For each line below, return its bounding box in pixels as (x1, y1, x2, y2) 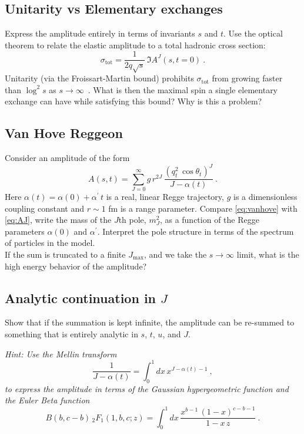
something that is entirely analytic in (5, 328, 138, 340)
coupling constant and (5, 202, 85, 214)
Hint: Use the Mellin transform (5, 347, 117, 360)
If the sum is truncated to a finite (5, 248, 126, 261)
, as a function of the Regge (159, 213, 259, 226)
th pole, (118, 213, 146, 226)
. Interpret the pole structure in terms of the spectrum (97, 225, 294, 237)
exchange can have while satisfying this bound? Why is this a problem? (5, 95, 262, 107)
